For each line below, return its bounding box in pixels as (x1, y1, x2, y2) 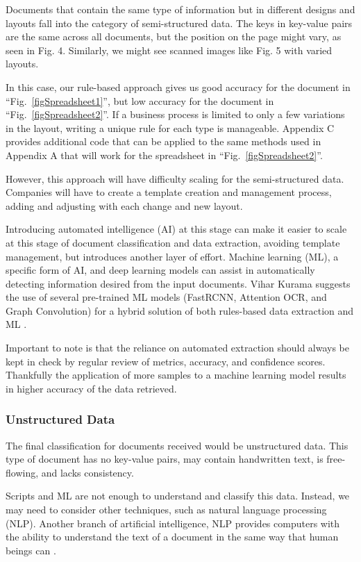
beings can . (6, 543, 56, 557)
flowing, (6, 465, 39, 479)
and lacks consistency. (41, 465, 134, 479)
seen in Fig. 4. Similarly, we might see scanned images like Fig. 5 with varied (6, 42, 333, 57)
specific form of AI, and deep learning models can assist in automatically (6, 263, 315, 277)
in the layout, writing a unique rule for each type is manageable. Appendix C (6, 120, 335, 135)
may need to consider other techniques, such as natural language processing (6, 502, 327, 517)
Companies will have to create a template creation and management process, (6, 185, 332, 199)
